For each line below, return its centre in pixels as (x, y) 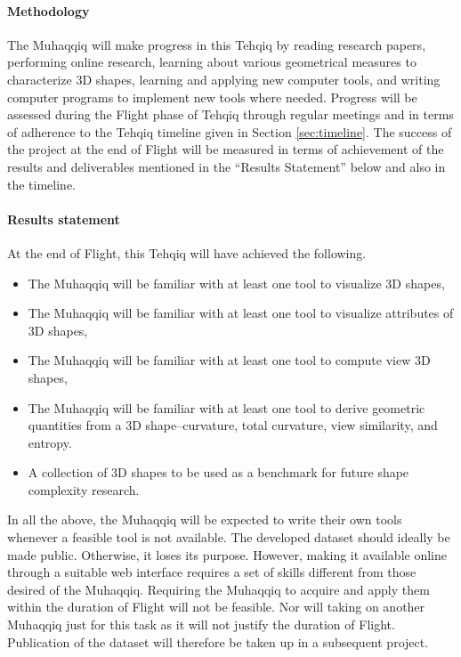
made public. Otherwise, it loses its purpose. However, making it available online (227, 554)
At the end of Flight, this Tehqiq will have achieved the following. (187, 252)
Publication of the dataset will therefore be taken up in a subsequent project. (218, 641)
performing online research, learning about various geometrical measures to (212, 62)
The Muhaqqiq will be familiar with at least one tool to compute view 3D (229, 360)
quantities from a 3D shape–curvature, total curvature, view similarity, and (233, 425)
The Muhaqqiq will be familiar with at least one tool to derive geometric (226, 407)
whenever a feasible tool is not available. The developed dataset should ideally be (229, 537)
